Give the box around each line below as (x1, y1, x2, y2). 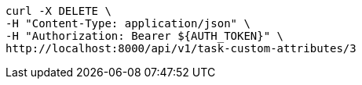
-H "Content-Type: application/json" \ (5, 17, 250, 30)
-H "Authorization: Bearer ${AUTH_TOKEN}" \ (5, 30, 284, 42)
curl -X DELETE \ (5, 5, 112, 17)
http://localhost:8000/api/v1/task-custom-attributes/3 (5, 42, 357, 55)
